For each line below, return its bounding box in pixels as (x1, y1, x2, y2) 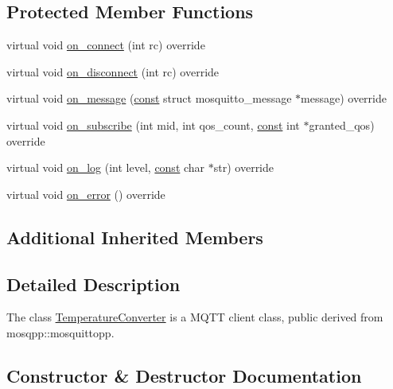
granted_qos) (309, 116, 375, 133)
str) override (213, 159, 274, 176)
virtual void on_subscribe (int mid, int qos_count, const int (6, 116, 300, 133)
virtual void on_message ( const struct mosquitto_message (6, 90, 292, 107)
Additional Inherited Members (6, 224, 263, 249)
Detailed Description (6, 271, 181, 296)
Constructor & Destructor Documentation (6, 363, 362, 387)
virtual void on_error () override (6, 185, 165, 202)
